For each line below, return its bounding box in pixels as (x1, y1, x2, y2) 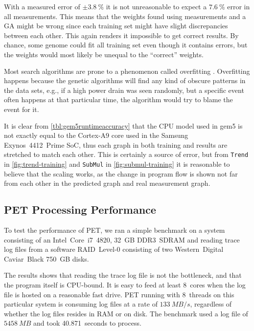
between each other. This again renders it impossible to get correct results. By (4, 30, 239, 40)
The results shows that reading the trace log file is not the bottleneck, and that (4, 270, 242, 280)
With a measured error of (4, 1, 80, 11)
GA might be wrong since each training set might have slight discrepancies (4, 21, 228, 31)
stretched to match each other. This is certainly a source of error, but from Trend (4, 149, 249, 159)
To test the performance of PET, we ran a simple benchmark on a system (4, 225, 225, 235)
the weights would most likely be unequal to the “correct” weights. (4, 49, 204, 59)
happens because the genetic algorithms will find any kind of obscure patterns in (4, 75, 246, 86)
